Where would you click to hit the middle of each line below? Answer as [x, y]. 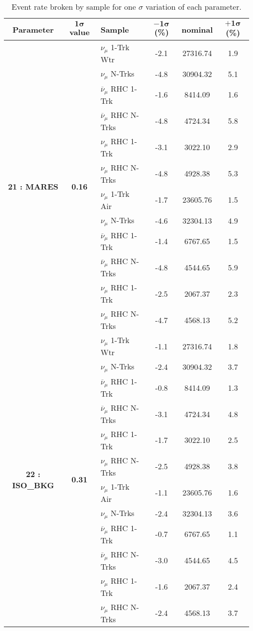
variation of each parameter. [194, 7]
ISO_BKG [33, 485]
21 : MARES [33, 187]
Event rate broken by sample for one [74, 7]
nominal [197, 29]
